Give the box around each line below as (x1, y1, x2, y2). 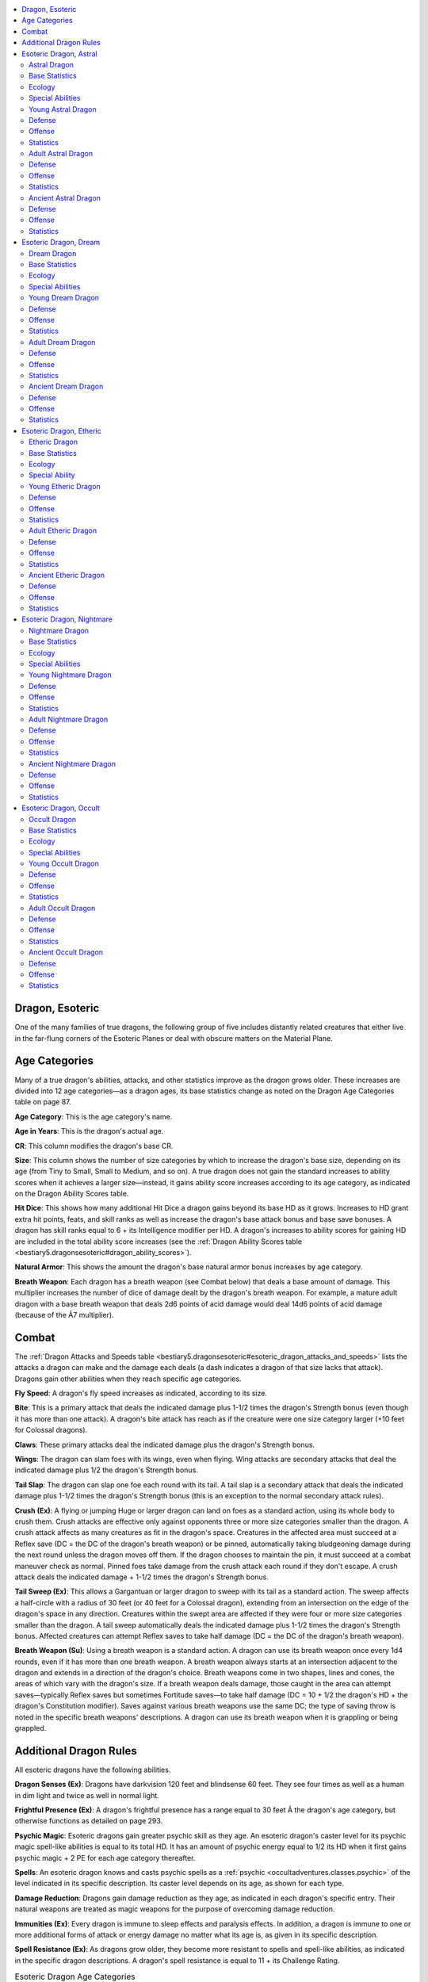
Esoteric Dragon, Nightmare (21, 614, 113, 624)
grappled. (14, 1724, 47, 1733)
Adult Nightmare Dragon (29, 714, 109, 724)
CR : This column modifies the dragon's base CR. (14, 1141, 174, 1150)
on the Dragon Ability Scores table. (14, 1189, 129, 1199)
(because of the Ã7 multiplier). (14, 1310, 114, 1319)
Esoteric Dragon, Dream (21, 238, 101, 247)
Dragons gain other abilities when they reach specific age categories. (14, 1374, 242, 1383)
